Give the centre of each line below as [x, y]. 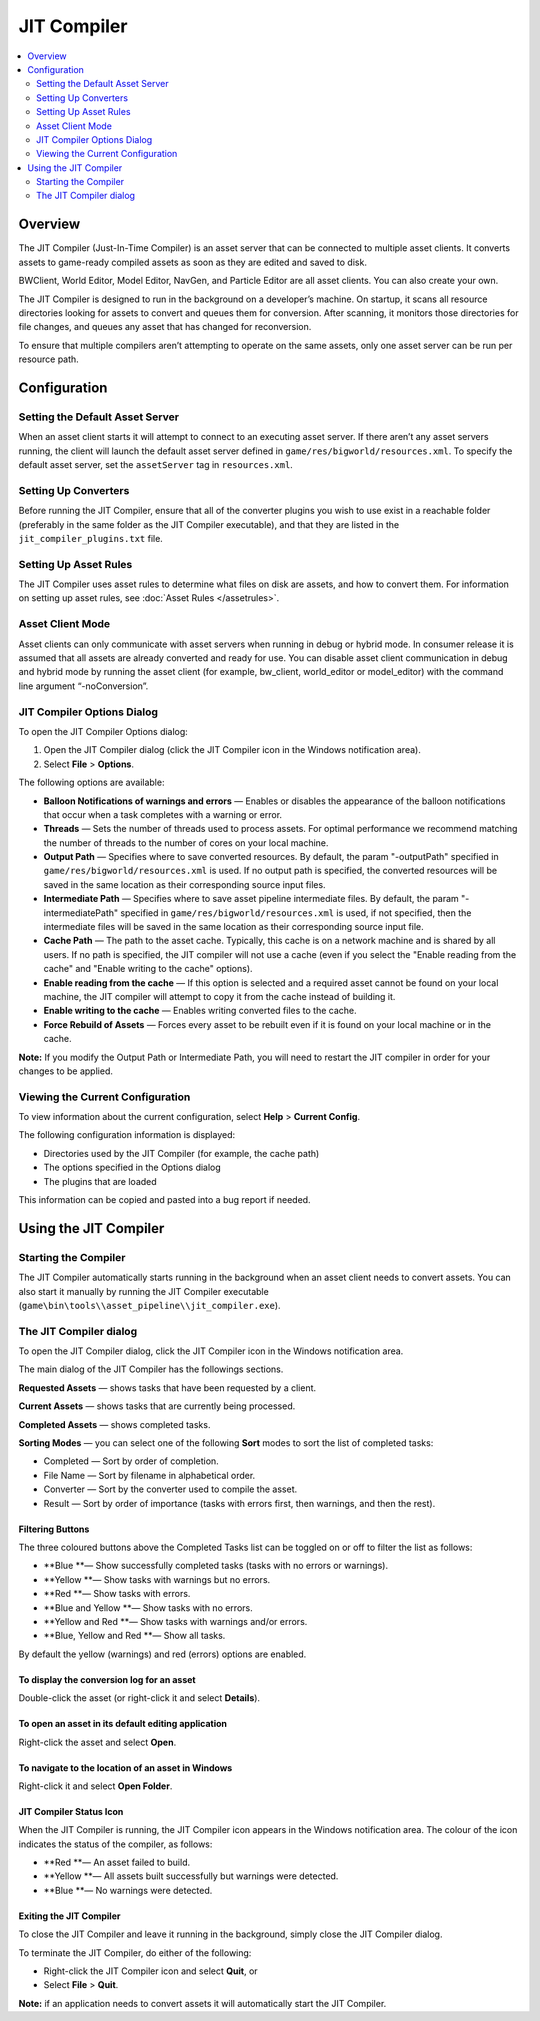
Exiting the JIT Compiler [69, 1916]
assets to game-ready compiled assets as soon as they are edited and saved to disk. [192, 262]
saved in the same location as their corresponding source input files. [184, 884]
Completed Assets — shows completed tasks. [114, 1424]
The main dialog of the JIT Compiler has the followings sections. [151, 1369]
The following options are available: [91, 782]
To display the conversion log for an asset [107, 1679]
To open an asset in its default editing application [123, 1724]
